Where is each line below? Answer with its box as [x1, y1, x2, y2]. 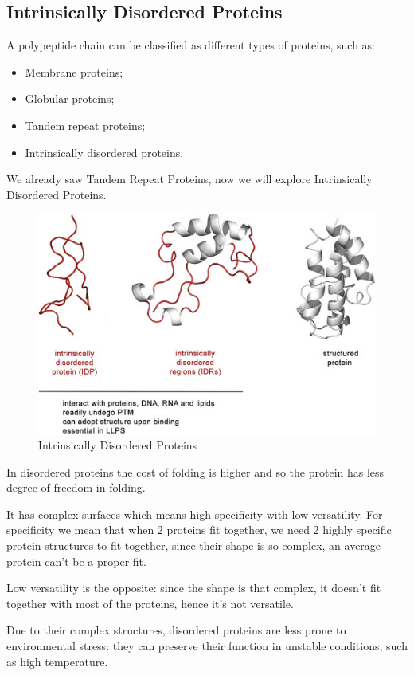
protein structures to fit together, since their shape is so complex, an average [6, 537, 381, 554]
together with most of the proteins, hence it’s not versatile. [6, 595, 294, 611]
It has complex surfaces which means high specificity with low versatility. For [6, 505, 383, 522]
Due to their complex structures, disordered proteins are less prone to [6, 622, 346, 638]
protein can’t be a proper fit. [6, 552, 146, 569]
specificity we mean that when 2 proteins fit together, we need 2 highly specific [6, 521, 392, 538]
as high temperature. [6, 653, 108, 669]
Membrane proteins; [25, 63, 123, 80]
